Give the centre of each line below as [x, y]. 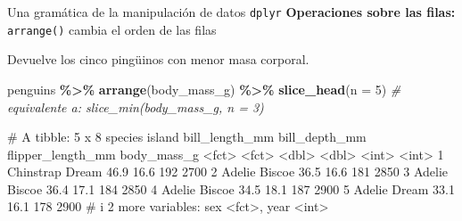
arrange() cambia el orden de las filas [112, 29]
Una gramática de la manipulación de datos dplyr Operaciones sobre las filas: [231, 12]
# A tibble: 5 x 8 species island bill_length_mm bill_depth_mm [187, 137]
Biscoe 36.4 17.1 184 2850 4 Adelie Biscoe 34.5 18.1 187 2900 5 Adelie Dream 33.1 [231, 188]
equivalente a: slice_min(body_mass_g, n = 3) [136, 106]
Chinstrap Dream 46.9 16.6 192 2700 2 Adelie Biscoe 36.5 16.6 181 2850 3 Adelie [228, 172]
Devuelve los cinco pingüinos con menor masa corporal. [158, 59]
